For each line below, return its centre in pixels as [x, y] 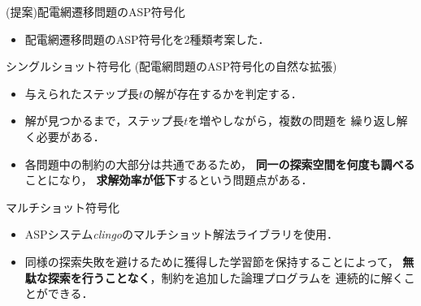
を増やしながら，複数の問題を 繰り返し [292, 121]
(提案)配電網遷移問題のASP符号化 [95, 11]
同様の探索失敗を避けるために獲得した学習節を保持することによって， [212, 261]
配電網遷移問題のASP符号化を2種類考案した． [147, 39]
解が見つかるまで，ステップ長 [104, 121]
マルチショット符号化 [63, 207]
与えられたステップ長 [82, 93]
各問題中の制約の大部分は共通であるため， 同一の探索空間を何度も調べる [220, 164]
